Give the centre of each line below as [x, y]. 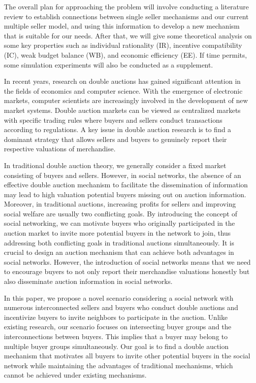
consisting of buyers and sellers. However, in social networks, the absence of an [123, 175]
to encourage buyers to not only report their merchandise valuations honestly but [127, 271]
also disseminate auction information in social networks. [88, 281]
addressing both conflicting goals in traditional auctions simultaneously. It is [119, 242]
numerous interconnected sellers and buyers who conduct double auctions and [121, 307]
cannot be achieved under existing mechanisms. [75, 375]
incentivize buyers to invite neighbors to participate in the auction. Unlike [116, 317]
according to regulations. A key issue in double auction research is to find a [118, 129]
